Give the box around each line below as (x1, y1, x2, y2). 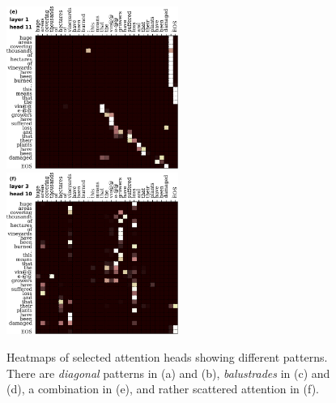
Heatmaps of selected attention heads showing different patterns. (6, 349, 328, 365)
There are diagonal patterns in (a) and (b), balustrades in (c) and (6, 364, 330, 381)
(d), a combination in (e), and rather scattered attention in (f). (6, 380, 320, 397)
